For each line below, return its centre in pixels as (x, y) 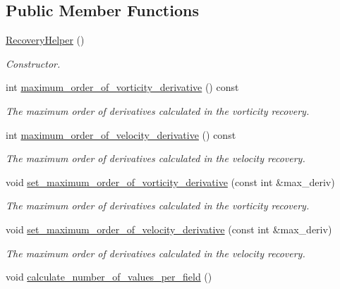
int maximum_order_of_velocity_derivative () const (121, 134)
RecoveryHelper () (45, 40)
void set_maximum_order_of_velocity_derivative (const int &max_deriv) (169, 229)
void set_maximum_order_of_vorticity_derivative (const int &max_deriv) (170, 182)
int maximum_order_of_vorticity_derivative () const (122, 87)
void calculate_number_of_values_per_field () (109, 277)
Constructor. (33, 63)
